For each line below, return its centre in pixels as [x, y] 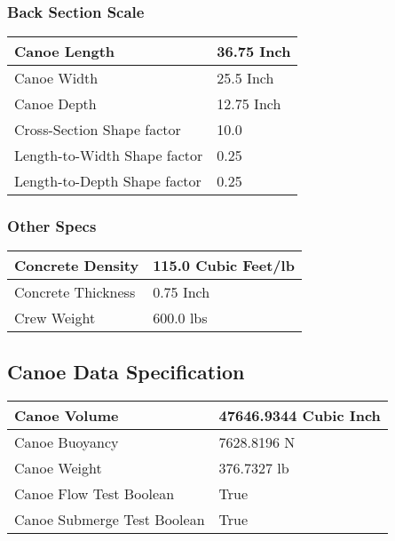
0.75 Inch [182, 292]
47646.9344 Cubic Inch [300, 415]
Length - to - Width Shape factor [109, 155]
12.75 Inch [249, 104]
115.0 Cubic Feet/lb [224, 266]
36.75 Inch [254, 52]
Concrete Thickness [75, 292]
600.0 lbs [180, 318]
